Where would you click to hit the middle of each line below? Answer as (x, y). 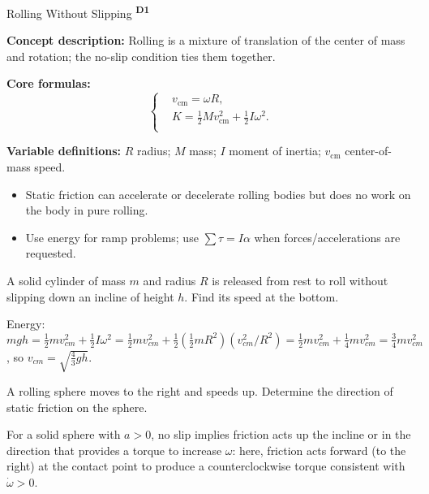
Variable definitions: (64, 151)
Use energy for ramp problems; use (112, 237)
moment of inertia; (275, 151)
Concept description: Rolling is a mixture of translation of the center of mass (206, 40)
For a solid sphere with (64, 434)
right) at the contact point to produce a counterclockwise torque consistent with (206, 466)
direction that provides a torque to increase (114, 450)
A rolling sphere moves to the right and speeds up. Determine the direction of (200, 391)
